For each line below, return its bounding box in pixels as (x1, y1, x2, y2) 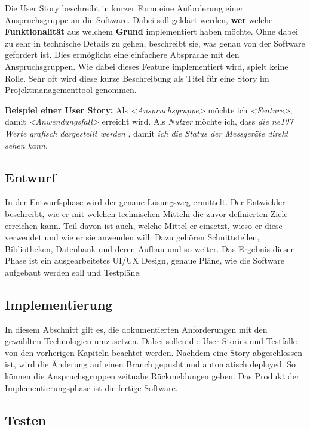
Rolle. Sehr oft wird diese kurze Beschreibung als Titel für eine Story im (5, 72, 269, 84)
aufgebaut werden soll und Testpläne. (5, 265, 142, 278)
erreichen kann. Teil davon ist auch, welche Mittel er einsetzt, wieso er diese (5, 219, 283, 231)
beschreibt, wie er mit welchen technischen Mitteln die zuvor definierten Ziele (5, 207, 288, 219)
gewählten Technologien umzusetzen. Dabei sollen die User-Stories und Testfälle (5, 335, 297, 347)
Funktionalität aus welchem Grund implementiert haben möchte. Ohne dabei (5, 25, 298, 38)
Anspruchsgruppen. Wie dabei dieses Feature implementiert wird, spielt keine (5, 60, 288, 72)
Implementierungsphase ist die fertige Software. (5, 381, 178, 394)
